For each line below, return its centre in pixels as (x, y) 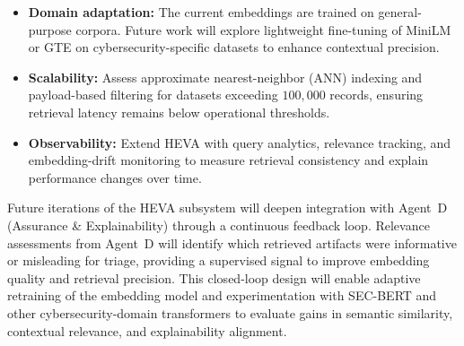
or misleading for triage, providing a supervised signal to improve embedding (219, 260)
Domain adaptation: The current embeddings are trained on (201, 12)
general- (400, 12)
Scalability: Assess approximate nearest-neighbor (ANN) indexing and (225, 77)
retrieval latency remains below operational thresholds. (179, 112)
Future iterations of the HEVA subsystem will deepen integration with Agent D (228, 208)
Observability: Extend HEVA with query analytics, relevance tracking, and (240, 142)
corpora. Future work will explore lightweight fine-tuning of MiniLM (263, 29)
